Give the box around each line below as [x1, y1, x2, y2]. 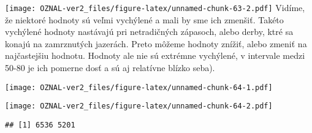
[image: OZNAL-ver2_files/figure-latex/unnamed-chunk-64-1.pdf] [5, 83, 273, 92]
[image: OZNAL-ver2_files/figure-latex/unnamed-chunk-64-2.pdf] [5, 102, 273, 111]
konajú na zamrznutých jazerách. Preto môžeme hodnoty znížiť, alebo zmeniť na [5, 37, 307, 50]
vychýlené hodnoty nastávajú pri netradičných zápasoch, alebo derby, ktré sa [5, 25, 294, 38]
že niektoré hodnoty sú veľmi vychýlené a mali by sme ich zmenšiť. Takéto [5, 13, 284, 26]
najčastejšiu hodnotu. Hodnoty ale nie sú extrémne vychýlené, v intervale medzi [5, 49, 305, 62]
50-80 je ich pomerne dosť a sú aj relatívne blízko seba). [5, 61, 215, 74]
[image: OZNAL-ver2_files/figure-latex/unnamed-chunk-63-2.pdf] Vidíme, [5, 1, 305, 13]
